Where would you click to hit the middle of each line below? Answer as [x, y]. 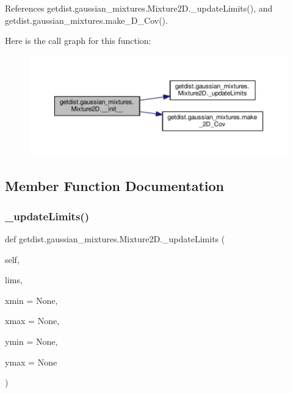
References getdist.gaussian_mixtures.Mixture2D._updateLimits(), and [139, 8]
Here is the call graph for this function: [78, 41]
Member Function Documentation [115, 186]
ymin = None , [31, 341]
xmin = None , [31, 300]
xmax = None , [32, 321]
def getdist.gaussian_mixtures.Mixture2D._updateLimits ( [115, 238]
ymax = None [31, 362]
